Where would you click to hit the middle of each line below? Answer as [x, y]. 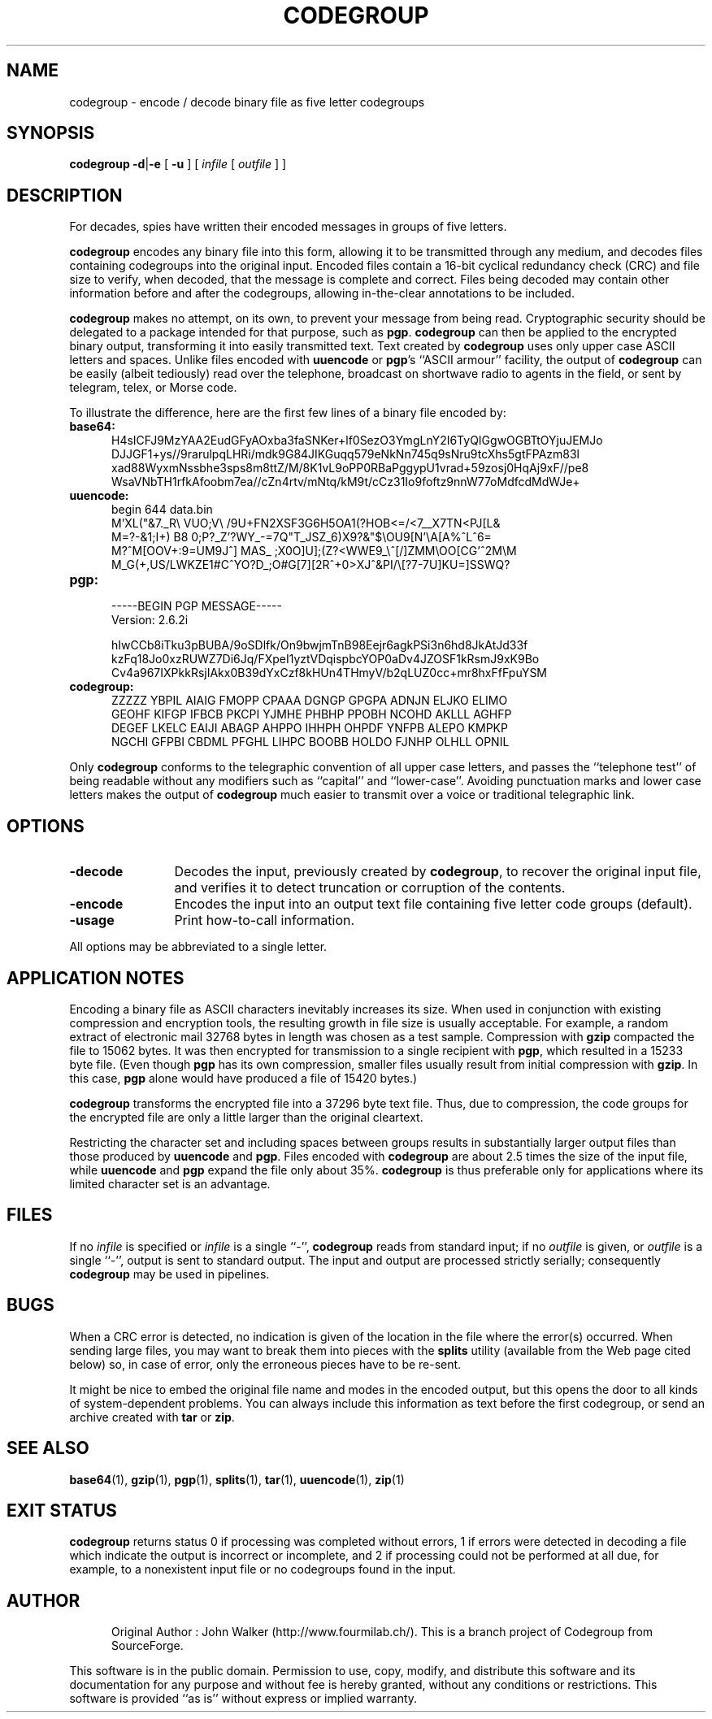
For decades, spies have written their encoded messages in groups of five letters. [288, 227]
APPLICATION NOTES [96, 978]
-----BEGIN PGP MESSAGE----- [197, 606]
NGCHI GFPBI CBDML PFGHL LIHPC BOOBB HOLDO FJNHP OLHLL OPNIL [310, 742]
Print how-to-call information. [265, 920]
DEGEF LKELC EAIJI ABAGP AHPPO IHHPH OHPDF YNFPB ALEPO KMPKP [310, 728]
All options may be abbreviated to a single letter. [198, 947]
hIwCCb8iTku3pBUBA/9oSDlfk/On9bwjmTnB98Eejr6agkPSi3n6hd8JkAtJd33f [320, 645]
